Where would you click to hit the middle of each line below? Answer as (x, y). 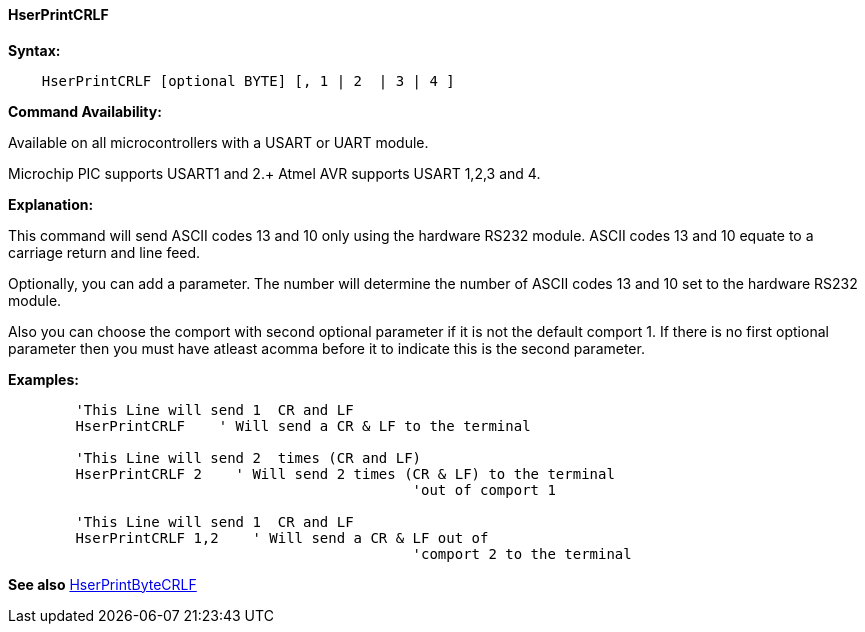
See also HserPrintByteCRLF (102, 584)
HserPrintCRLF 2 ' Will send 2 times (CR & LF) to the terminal (345, 473)
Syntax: (34, 50)
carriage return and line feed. (104, 252)
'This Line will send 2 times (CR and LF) (248, 457)
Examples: (43, 379)
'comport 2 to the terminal (522, 553)
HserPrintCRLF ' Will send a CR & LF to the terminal (303, 425)
